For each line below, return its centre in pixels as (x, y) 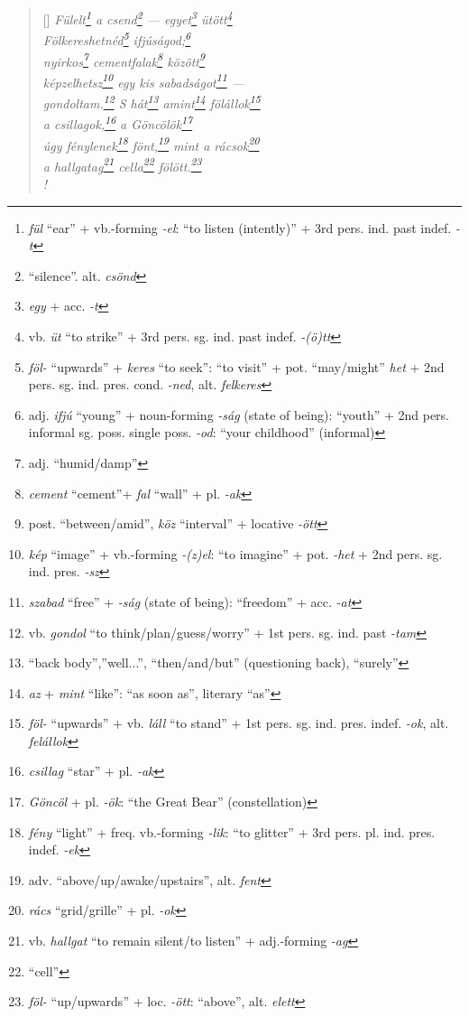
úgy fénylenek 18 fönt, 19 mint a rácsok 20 (151, 144)
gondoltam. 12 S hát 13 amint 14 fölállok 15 (152, 102)
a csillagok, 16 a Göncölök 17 (118, 122)
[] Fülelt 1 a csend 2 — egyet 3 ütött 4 (138, 18)
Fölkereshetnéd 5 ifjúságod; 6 (117, 38)
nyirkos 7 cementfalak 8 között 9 (124, 60)
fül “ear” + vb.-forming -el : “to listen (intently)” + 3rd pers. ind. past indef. (240, 227)
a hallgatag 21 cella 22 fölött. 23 (122, 164)
